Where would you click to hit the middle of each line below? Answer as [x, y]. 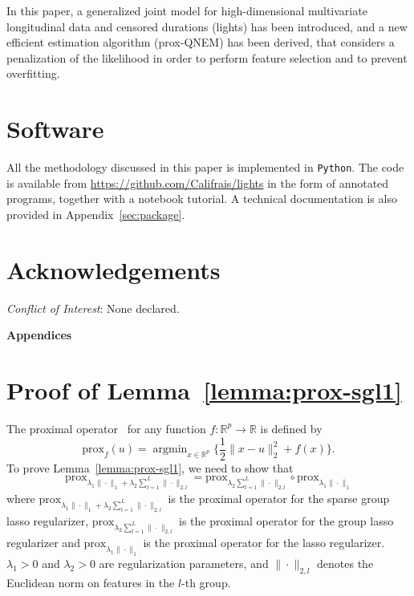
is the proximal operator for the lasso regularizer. [264, 543]
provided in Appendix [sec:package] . [96, 214]
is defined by [291, 428]
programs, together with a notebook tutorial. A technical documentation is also [202, 199]
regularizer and [43, 543]
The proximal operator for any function [106, 428]
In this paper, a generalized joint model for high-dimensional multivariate [187, 10]
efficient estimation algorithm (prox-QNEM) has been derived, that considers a [201, 42]
